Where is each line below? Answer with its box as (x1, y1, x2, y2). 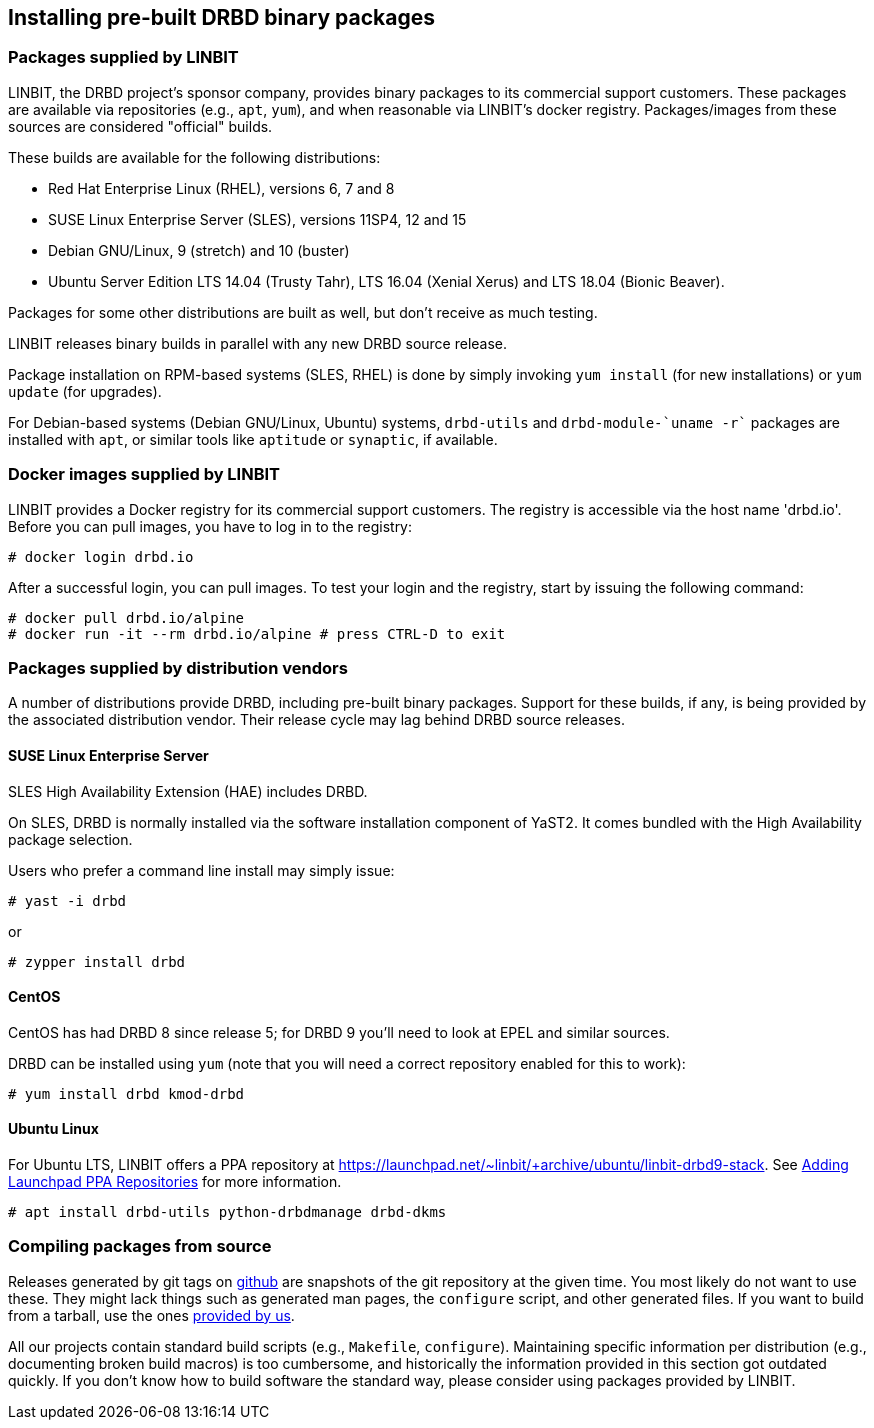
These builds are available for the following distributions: (8, 148, 381, 166)
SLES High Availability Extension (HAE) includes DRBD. (8, 782, 368, 800)
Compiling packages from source (8, 1236, 272, 1257)
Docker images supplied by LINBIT (8, 464, 281, 485)
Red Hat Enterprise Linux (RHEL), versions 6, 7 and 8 (48, 179, 395, 197)
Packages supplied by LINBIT (8, 47, 239, 68)
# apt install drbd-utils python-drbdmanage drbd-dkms (8, 1203, 447, 1220)
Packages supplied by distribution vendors (8, 657, 348, 678)
